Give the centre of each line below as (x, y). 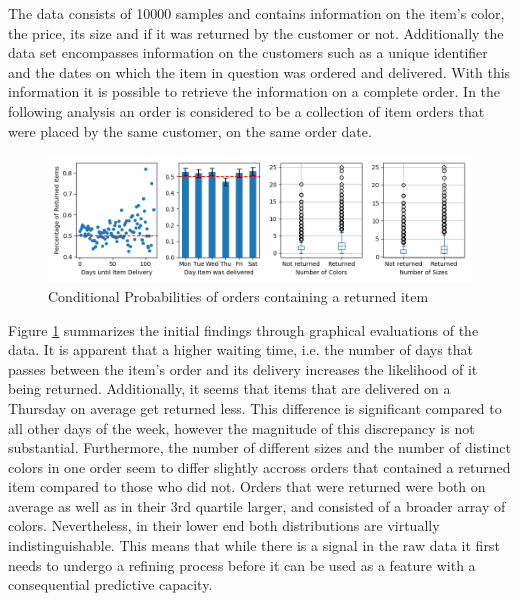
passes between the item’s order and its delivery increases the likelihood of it (243, 368)
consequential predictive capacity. (110, 584)
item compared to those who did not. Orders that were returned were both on (247, 486)
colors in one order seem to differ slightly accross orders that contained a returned (259, 466)
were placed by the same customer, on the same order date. (190, 130)
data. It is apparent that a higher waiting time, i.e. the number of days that (241, 349)
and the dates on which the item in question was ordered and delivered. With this (259, 71)
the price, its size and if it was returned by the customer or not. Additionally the (256, 32)
